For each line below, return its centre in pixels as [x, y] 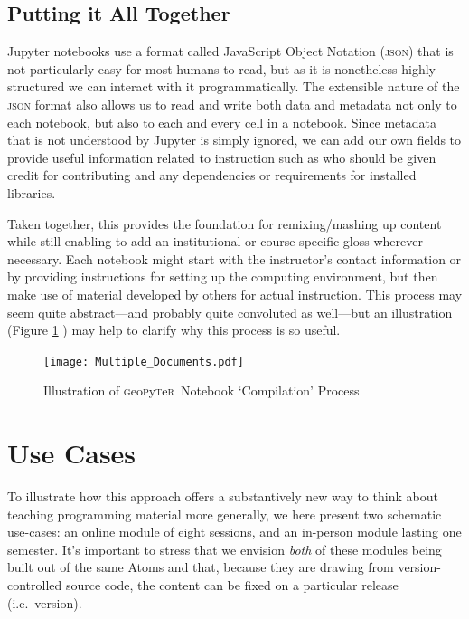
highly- [421, 68]
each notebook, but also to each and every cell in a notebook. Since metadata [222, 122]
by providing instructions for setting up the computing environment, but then [223, 276]
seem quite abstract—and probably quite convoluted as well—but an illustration [230, 312]
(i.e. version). [45, 602]
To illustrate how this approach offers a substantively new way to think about [223, 496]
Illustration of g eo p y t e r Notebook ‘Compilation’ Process [202, 390]
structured [36, 86]
